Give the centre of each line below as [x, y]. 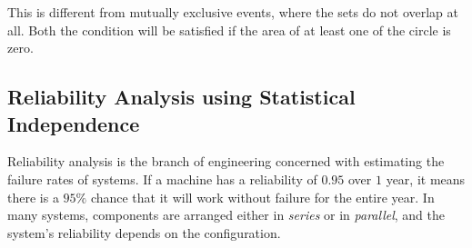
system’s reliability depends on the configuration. [144, 232]
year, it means [426, 179]
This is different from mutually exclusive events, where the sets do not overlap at [233, 12]
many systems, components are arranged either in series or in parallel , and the [226, 215]
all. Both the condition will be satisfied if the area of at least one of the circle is [229, 30]
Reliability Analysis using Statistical [181, 97]
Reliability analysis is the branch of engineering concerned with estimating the [226, 161]
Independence [74, 123]
